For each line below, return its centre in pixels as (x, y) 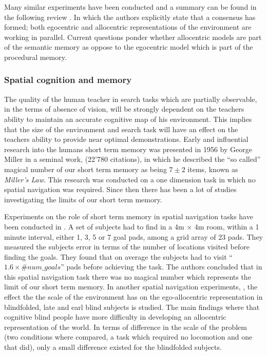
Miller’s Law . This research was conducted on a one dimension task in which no (130, 179)
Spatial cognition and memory (68, 80)
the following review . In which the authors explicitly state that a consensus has (130, 17)
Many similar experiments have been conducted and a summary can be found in (130, 7)
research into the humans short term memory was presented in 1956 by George (128, 149)
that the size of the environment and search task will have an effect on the (121, 129)
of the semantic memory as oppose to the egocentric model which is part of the (129, 47)
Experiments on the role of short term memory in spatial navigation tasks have (129, 216)
